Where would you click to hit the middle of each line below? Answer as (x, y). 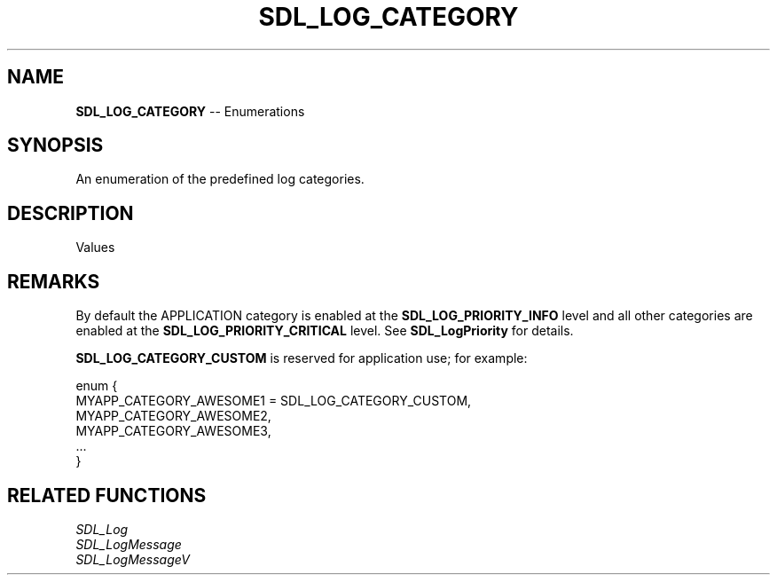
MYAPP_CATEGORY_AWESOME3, (173, 431)
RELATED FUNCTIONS (107, 495)
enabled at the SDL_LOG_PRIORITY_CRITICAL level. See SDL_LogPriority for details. (325, 331)
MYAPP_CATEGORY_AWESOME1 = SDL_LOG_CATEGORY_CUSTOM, (274, 401)
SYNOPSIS (55, 145)
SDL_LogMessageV (133, 559)
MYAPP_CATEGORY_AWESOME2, (173, 416)
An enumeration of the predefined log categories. (220, 179)
